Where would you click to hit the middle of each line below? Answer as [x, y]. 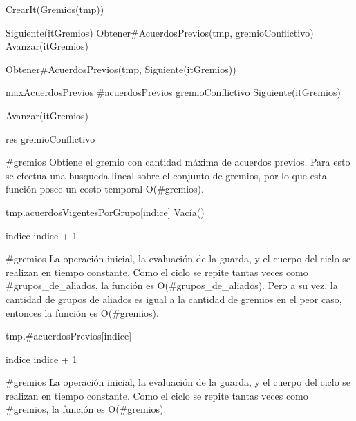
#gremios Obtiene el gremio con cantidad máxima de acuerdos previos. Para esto [178, 162]
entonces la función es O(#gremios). [82, 312]
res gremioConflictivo [50, 138]
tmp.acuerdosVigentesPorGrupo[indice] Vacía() [105, 212]
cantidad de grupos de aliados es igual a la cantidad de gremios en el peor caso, [174, 298]
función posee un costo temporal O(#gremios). [105, 189]
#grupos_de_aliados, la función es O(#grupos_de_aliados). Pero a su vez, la [172, 285]
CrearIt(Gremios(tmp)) [55, 9]
